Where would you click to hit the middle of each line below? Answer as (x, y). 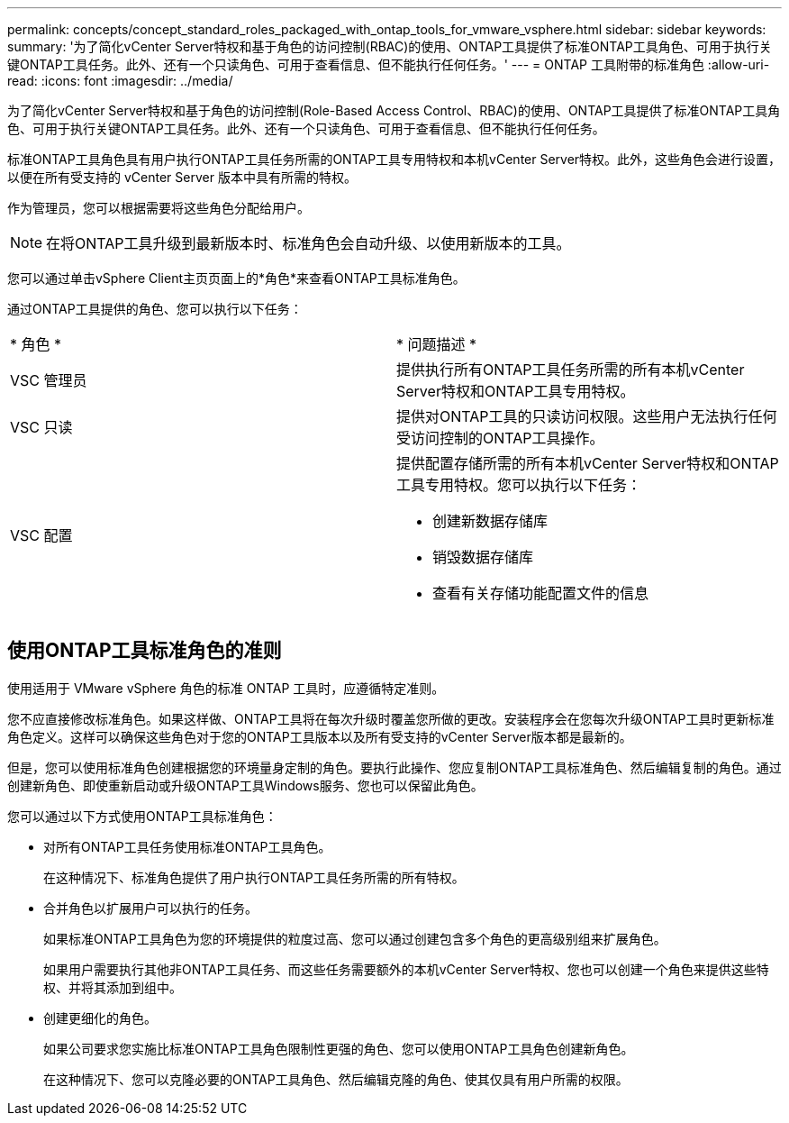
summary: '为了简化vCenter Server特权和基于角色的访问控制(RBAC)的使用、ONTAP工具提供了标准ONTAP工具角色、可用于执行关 (390, 46)
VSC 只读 (41, 427)
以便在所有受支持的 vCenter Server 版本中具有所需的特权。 (182, 177)
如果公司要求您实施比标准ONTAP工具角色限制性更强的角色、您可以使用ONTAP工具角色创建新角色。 (339, 1048)
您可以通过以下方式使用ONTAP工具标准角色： (142, 816)
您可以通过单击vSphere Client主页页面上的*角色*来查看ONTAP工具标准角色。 (236, 278)
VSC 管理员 (49, 380)
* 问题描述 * (437, 344)
